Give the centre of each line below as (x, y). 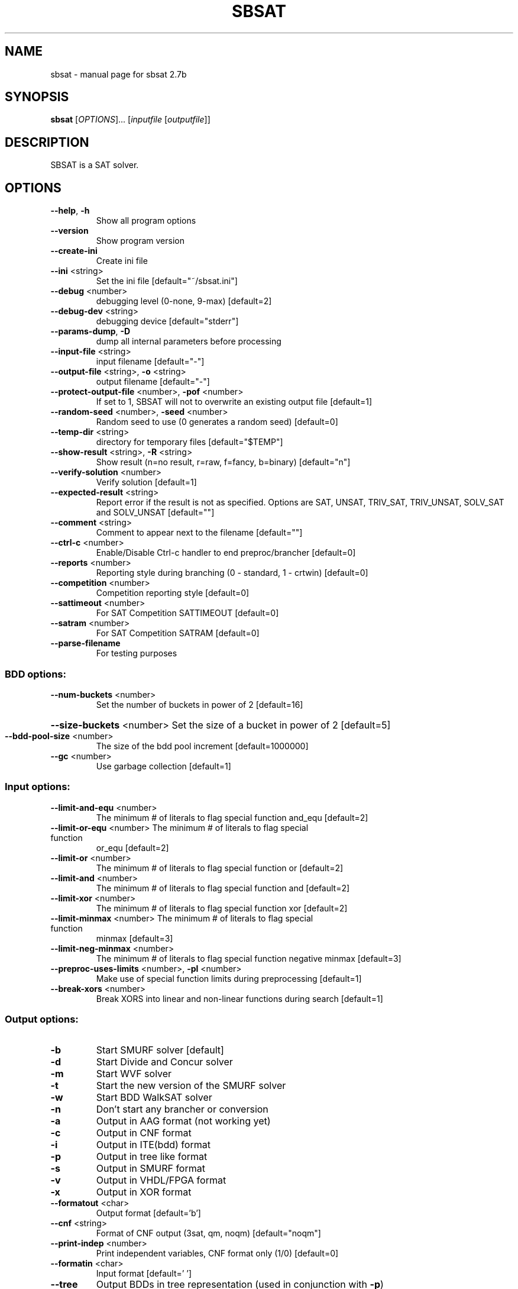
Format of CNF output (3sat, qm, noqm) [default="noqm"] (208, 1233)
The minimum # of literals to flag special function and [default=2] (223, 888)
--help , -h (70, 211)
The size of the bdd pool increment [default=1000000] (202, 746)
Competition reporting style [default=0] (173, 593)
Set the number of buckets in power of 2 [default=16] (200, 704)
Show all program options (146, 221)
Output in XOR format (144, 1192)
